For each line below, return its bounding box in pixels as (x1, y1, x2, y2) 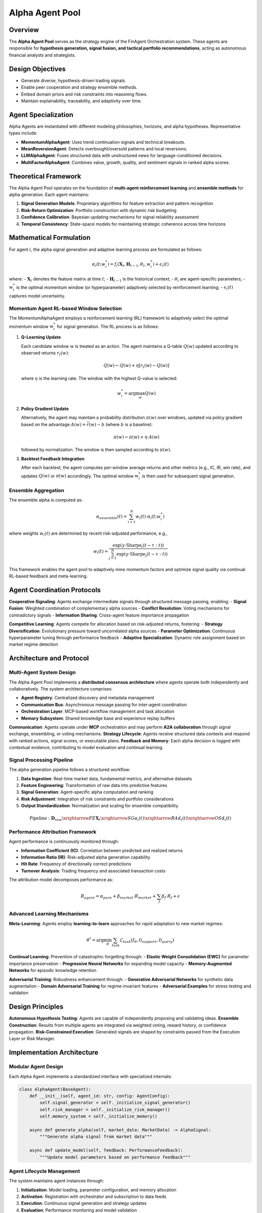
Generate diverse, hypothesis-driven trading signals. (21, 78, 126, 83)
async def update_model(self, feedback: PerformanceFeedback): (29, 1147, 183, 1153)
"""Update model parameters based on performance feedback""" (39, 1154, 191, 1160)
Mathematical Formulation (9, 233, 91, 242)
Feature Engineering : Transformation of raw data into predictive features (21, 783, 167, 788)
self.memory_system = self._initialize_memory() (39, 1114, 158, 1119)
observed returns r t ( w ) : (21, 350, 69, 357)
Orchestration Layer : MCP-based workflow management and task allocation (21, 708, 175, 714)
